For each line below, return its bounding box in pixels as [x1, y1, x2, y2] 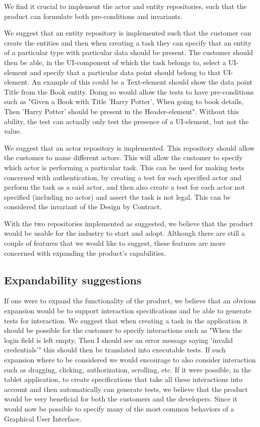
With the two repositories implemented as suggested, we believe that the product [4, 218, 253, 228]
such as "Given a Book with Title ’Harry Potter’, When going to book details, [4, 96, 243, 107]
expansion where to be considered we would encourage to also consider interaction [4, 354, 256, 365]
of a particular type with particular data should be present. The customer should [4, 47, 253, 58]
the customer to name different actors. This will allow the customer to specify [4, 152, 243, 163]
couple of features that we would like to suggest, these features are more [4, 238, 225, 248]
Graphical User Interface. [4, 413, 82, 423]
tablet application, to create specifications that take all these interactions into [4, 374, 242, 384]
